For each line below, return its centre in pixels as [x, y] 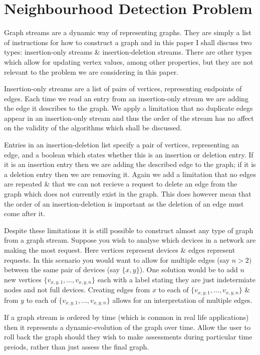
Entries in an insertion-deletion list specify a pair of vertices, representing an [122, 145]
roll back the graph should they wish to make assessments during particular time [128, 337]
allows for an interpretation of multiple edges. [182, 300]
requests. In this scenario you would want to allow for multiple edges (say [117, 259]
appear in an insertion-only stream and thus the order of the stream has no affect [129, 118]
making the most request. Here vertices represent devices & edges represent [120, 250]
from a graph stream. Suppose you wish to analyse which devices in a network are [130, 240]
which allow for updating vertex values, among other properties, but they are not [129, 61]
